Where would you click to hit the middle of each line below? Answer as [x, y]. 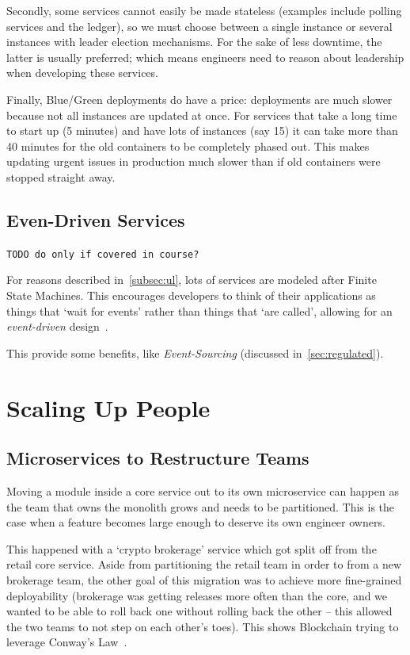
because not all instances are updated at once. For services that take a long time [202, 115]
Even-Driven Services [96, 219]
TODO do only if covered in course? [103, 254]
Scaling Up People [108, 407]
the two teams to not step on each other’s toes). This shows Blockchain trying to [203, 626]
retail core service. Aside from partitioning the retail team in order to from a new [204, 564]
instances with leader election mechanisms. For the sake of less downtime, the [194, 42]
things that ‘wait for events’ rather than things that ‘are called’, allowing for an [199, 310]
